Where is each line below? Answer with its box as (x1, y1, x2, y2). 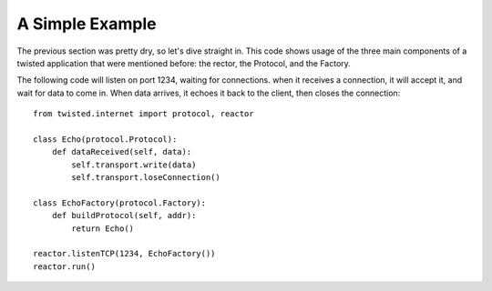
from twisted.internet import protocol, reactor (33, 109, 254, 119)
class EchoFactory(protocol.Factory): (33, 197, 207, 208)
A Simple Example (16, 14, 157, 34)
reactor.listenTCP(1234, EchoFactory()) (33, 248, 216, 259)
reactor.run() (33, 261, 96, 272)
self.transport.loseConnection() (71, 173, 220, 183)
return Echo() (71, 223, 135, 234)
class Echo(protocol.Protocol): (33, 134, 178, 145)
